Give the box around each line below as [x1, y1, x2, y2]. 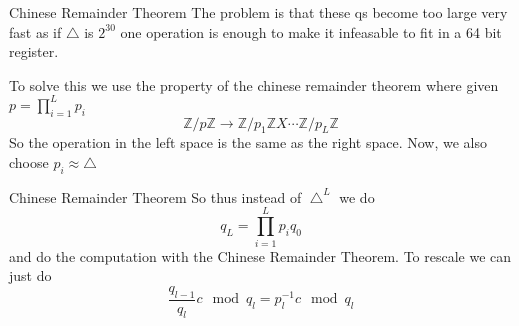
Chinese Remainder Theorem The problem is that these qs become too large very [9, 2, 508, 22]
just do [9, 265, 52, 286]
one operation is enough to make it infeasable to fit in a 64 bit [120, 21, 502, 42]
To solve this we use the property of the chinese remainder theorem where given [9, 74, 499, 95]
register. [9, 41, 59, 62]
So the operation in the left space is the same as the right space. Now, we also [9, 132, 488, 153]
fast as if [9, 21, 62, 42]
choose [9, 152, 49, 173]
